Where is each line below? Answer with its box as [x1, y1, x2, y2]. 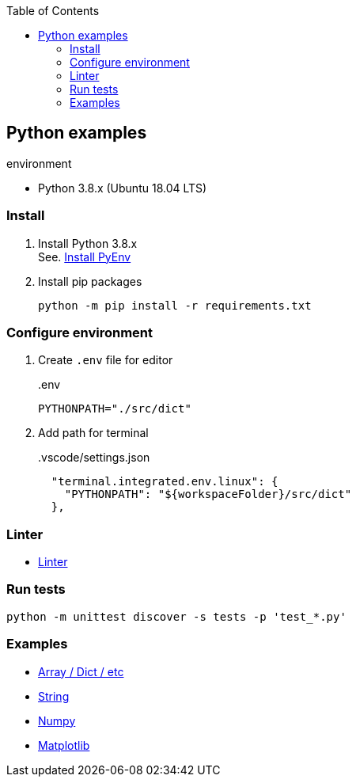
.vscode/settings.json [38, 450, 150, 465]
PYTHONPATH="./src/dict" [38, 402, 191, 416]
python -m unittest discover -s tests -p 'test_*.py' [6, 610, 347, 623]
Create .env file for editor [38, 353, 173, 367]
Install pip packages [38, 274, 142, 288]
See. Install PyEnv [38, 249, 131, 264]
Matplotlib [38, 738, 90, 752]
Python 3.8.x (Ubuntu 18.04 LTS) [38, 181, 207, 195]
